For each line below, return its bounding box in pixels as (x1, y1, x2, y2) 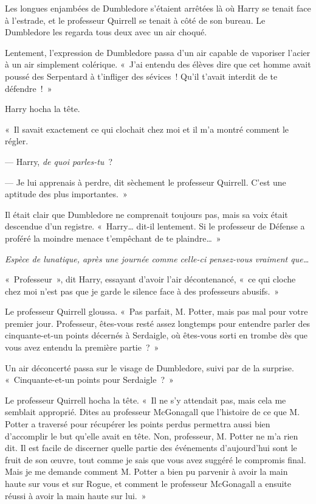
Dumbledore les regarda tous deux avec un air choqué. (5, 26, 207, 38)
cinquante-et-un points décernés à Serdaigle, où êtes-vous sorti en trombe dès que (5, 329, 307, 341)
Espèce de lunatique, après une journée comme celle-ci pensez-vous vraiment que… (5, 252, 309, 265)
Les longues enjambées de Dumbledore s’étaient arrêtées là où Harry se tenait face (5, 2, 311, 14)
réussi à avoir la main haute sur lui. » (5, 489, 146, 502)
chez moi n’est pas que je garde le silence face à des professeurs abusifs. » (5, 284, 280, 297)
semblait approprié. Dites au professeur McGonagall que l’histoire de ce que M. (5, 405, 300, 418)
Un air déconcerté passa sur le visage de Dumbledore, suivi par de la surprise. (5, 361, 294, 374)
